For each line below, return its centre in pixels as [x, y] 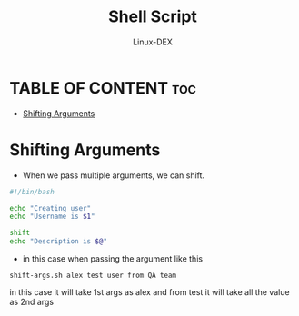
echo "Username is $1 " [52, 217]
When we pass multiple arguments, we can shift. [114, 175]
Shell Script [153, 17]
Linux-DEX [153, 42]
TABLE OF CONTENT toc [103, 88]
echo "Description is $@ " [58, 242]
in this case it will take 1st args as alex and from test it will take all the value [149, 292]
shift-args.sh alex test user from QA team [93, 275]
